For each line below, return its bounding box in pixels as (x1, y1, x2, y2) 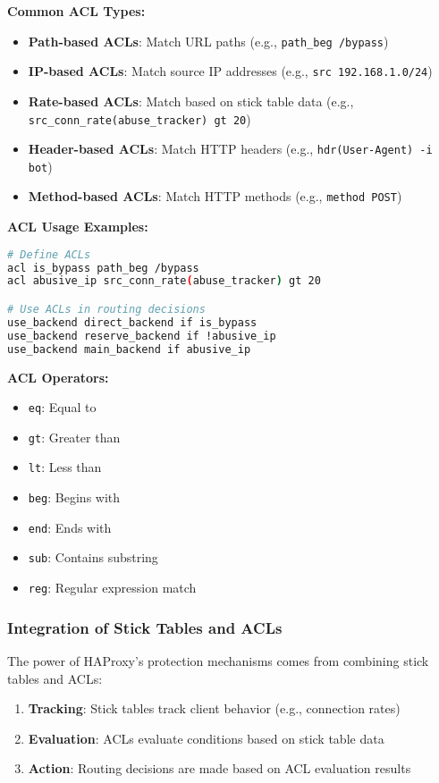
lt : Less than (28, 458, 102, 476)
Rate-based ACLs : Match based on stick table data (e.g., (28, 91, 354, 110)
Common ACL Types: (7, 2, 146, 20)
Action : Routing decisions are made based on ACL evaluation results (28, 759, 411, 778)
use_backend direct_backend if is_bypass (7, 316, 257, 329)
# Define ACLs (7, 248, 91, 261)
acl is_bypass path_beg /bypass (7, 261, 199, 274)
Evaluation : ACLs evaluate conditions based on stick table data (28, 728, 384, 747)
